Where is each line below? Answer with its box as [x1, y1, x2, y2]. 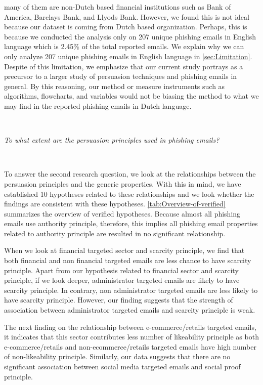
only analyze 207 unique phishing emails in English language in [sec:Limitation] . [4, 51, 252, 61]
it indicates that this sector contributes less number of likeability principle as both [4, 331, 259, 342]
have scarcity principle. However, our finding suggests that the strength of [4, 294, 233, 305]
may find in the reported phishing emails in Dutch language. [4, 100, 192, 111]
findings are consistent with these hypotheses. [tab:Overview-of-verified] [4, 198, 226, 209]
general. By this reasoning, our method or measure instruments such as [4, 80, 225, 91]
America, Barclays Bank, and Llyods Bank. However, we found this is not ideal [4, 11, 249, 22]
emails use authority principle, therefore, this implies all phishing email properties [4, 218, 258, 229]
